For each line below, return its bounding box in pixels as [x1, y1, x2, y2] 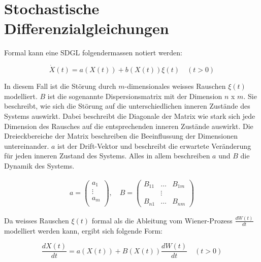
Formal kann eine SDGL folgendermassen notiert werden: [4, 47, 183, 58]
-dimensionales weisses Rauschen [124, 81, 226, 91]
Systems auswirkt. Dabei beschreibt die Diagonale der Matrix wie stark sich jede [4, 110, 255, 121]
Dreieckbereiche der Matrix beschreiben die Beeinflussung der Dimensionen [4, 130, 238, 141]
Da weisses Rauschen [4, 215, 69, 225]
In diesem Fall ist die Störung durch [4, 81, 116, 91]
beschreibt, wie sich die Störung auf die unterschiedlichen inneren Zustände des [4, 101, 250, 111]
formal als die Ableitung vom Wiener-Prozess [91, 215, 233, 225]
